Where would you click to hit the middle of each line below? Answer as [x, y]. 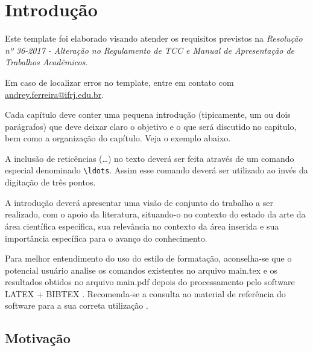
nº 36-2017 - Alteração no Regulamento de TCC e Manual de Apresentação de [150, 50]
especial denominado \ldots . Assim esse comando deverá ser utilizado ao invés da [156, 170]
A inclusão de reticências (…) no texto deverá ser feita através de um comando [150, 158]
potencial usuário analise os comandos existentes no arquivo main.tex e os [141, 270]
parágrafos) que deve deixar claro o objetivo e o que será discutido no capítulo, [151, 126]
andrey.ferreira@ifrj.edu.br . [55, 94]
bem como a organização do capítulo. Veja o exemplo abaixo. [118, 138]
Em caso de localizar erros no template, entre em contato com [119, 82]
